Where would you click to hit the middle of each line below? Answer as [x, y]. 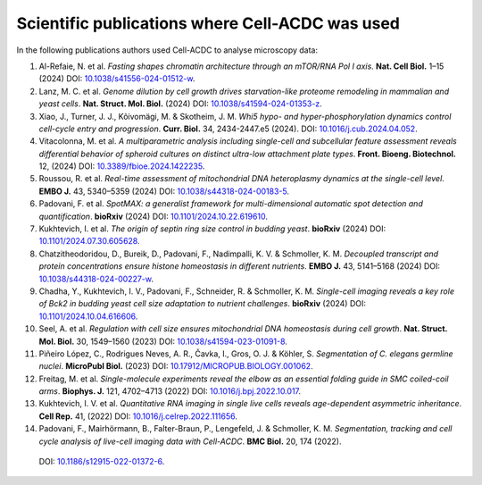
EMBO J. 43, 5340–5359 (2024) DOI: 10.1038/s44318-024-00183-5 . [164, 191]
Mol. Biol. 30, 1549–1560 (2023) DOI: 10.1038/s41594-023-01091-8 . [163, 341]
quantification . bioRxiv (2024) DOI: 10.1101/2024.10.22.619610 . [153, 216]
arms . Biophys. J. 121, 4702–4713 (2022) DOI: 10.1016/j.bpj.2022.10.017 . [170, 391]
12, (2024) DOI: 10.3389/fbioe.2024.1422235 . [122, 166]
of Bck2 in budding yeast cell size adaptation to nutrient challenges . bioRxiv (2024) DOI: [202, 304]
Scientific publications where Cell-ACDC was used [208, 23]
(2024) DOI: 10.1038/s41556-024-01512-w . [117, 79]
